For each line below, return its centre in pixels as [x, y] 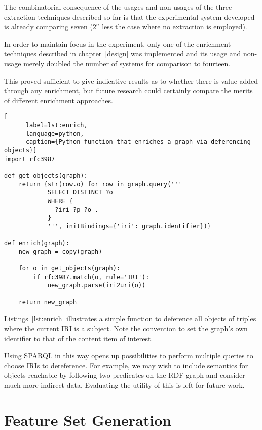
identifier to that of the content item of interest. [79, 338]
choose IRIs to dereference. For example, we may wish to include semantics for [126, 365]
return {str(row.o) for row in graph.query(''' [100, 184]
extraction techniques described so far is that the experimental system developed [129, 16]
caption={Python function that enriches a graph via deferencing [138, 142]
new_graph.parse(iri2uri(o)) [97, 285]
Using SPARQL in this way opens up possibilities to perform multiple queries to [129, 355]
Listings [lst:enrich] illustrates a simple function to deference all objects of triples [130, 318]
